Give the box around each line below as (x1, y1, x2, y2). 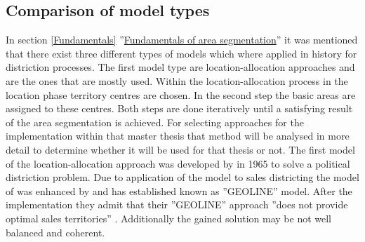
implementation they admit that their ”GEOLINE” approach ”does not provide (6, 197, 348, 212)
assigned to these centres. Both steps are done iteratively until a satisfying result (6, 101, 353, 116)
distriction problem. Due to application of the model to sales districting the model (6, 170, 359, 184)
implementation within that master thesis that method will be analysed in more (6, 128, 350, 143)
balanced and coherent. (6, 224, 105, 239)
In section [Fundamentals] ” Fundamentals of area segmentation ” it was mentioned (6, 32, 358, 47)
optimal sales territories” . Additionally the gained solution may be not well (6, 210, 331, 225)
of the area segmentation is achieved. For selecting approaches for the (6, 114, 304, 129)
